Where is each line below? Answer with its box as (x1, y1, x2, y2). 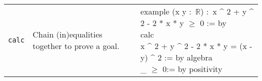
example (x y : (140, 5, 191, 17)
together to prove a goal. (32, 40, 119, 51)
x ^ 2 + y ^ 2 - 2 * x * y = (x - (140, 40, 252, 51)
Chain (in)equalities (32, 28, 103, 40)
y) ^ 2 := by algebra (140, 51, 213, 63)
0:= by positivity (162, 63, 223, 74)
